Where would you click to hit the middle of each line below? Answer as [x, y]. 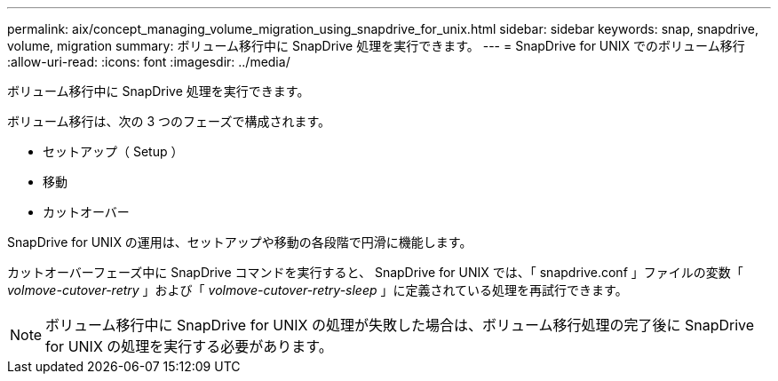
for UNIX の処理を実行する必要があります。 [189, 346]
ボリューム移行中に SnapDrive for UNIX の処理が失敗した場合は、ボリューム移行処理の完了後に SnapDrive [400, 325]
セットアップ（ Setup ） [113, 151]
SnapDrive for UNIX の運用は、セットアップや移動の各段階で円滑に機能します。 [240, 242]
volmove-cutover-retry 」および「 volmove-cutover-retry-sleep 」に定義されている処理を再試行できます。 [318, 290]
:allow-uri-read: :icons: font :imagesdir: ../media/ [149, 62]
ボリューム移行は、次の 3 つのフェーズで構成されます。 [169, 121]
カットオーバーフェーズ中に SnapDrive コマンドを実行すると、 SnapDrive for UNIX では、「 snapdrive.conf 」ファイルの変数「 [375, 272]
